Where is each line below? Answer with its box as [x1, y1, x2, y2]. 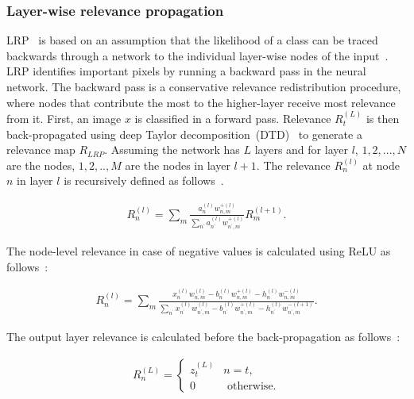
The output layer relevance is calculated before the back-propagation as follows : [6, 328, 400, 345]
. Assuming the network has [104, 141, 240, 158]
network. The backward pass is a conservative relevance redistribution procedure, [6, 79, 401, 94]
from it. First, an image [6, 110, 122, 126]
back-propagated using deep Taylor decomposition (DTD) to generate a [6, 125, 362, 142]
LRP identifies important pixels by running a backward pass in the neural [6, 63, 366, 79]
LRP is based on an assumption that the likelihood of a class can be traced [6, 32, 378, 48]
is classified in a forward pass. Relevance [134, 110, 331, 126]
